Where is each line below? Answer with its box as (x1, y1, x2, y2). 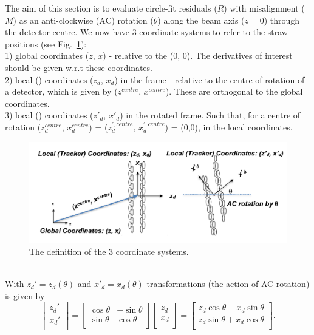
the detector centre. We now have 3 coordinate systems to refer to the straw (5, 25, 288, 38)
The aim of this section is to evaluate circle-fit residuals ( (5, 2, 217, 14)
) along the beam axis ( (157, 13, 245, 26)
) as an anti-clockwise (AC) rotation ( (13, 13, 154, 26)
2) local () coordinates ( (5, 73, 94, 86)
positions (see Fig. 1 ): (5, 37, 87, 50)
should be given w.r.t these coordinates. (5, 61, 152, 73)
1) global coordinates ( (5, 49, 89, 62)
